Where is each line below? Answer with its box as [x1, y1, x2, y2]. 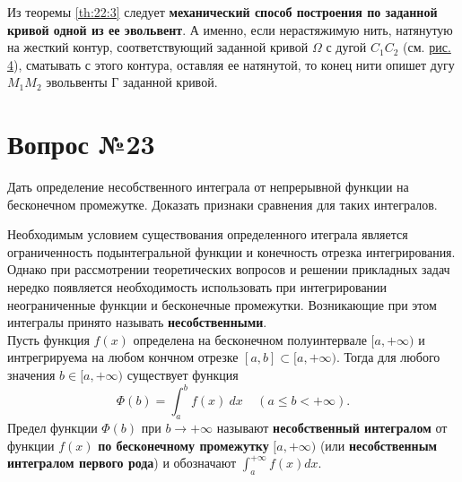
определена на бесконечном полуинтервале [133, 330, 367, 349]
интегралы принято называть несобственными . [7, 313, 267, 331]
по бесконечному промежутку [98, 435, 269, 454]
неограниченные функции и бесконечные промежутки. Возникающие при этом [7, 295, 437, 314]
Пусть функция [7, 330, 90, 349]
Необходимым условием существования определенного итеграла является [7, 225, 408, 244]
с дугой [326, 38, 367, 56]
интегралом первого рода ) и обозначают [7, 453, 237, 472]
